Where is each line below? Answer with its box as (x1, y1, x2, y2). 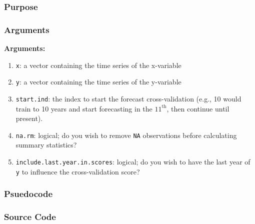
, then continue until (166, 103, 229, 113)
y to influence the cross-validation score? (15, 166, 140, 176)
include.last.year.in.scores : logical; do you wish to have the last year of (15, 156, 250, 167)
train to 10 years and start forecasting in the (15, 103, 152, 113)
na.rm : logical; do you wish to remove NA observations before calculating (15, 129, 237, 140)
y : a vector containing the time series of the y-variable (15, 76, 181, 87)
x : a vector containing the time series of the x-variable (15, 59, 181, 70)
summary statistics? (15, 139, 77, 150)
